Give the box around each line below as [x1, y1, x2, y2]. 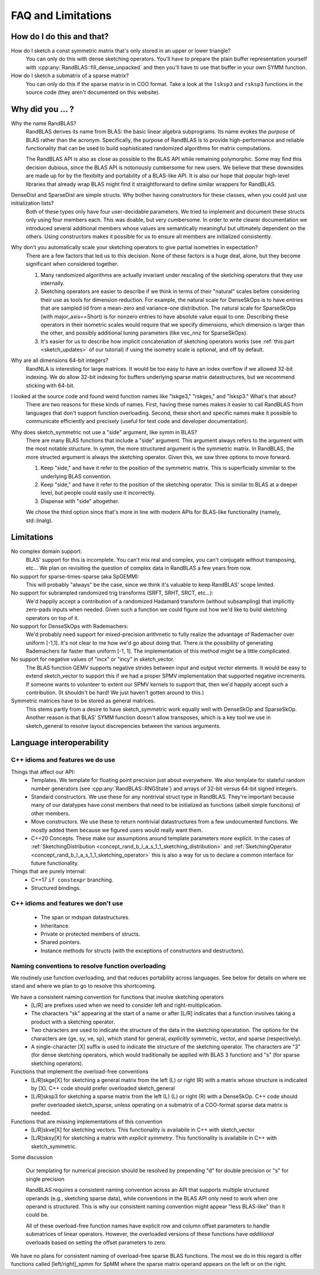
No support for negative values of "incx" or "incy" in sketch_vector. [11, 656, 175, 663]
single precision [25, 1175, 65, 1182]
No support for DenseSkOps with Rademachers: [11, 622, 129, 629]
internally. [40, 279, 65, 287]
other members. [31, 810, 71, 817]
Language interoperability [11, 737, 109, 748]
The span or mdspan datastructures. [40, 914, 130, 921]
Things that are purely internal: [11, 868, 86, 875]
